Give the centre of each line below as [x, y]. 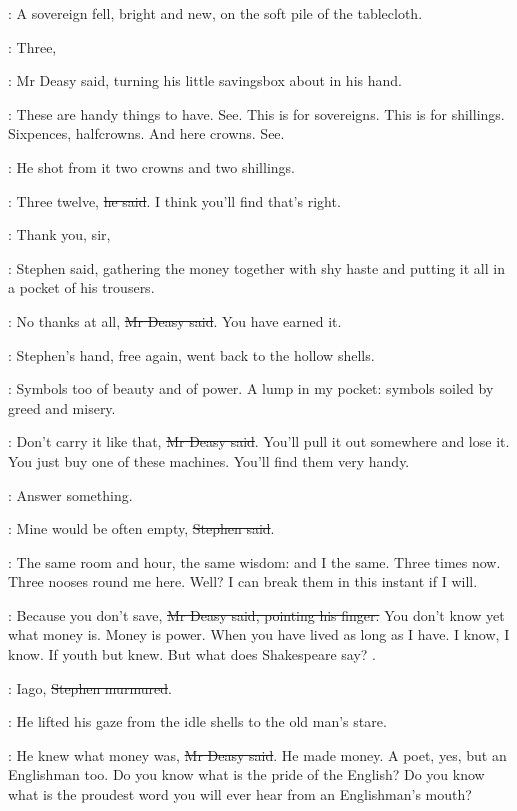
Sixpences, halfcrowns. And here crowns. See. [146, 133]
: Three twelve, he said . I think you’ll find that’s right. [174, 200]
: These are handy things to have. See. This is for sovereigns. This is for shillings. [256, 113]
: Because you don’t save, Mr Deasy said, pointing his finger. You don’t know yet [256, 614]
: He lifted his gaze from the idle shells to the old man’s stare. [197, 721]
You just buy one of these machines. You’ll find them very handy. [209, 460]
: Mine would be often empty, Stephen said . [141, 528]
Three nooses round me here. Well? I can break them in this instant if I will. [243, 581]
